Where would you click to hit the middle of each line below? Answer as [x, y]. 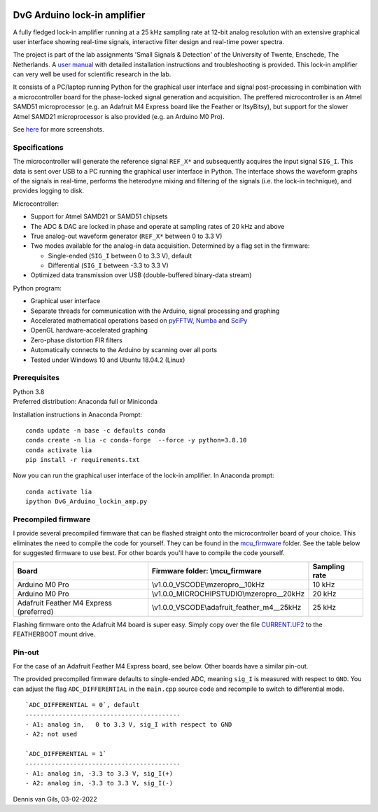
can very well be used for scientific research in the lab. [92, 74]
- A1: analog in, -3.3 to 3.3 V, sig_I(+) [99, 773]
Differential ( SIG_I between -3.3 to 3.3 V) [108, 265]
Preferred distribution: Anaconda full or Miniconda [85, 402]
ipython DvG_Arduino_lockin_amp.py [86, 502]
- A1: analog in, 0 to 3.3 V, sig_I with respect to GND [129, 725]
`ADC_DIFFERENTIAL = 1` [66, 754]
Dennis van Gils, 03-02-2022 [55, 799]
